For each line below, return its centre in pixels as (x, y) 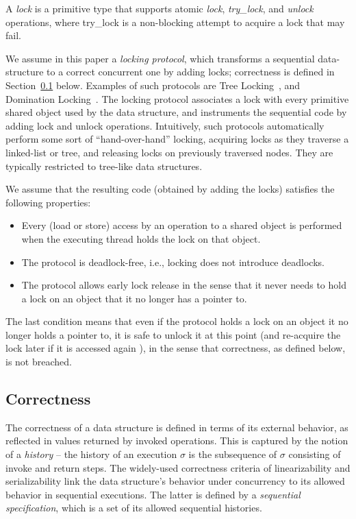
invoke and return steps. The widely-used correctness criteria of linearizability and (178, 467)
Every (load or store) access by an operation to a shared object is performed (182, 225)
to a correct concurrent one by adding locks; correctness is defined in (191, 72)
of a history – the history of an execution (91, 454)
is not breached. (39, 362)
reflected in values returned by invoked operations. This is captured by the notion (177, 440)
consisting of (315, 454)
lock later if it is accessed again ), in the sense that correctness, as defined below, (176, 348)
